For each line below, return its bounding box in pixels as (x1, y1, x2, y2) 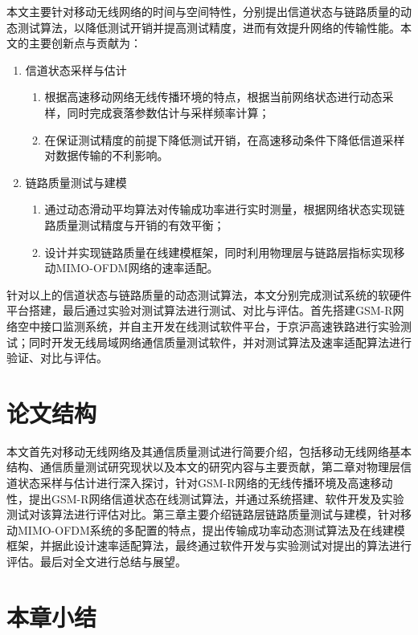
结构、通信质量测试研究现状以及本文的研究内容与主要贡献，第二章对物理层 (6, 458, 400, 475)
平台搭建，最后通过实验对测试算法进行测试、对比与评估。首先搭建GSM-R (6, 302, 393, 319)
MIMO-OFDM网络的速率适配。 (55, 259, 219, 276)
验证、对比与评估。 (6, 349, 108, 366)
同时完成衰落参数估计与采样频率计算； (67, 104, 270, 120)
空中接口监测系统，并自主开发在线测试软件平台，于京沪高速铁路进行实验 (17, 317, 400, 334)
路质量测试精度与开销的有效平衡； (44, 216, 225, 233)
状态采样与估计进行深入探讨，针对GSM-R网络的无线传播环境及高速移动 (17, 474, 393, 490)
